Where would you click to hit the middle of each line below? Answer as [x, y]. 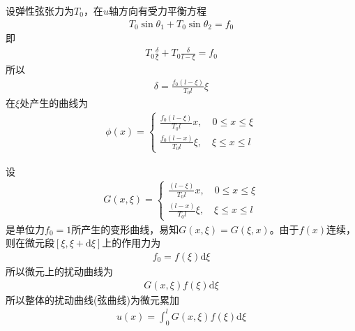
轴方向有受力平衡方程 [157, 10]
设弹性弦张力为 [40, 10]
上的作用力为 [131, 243]
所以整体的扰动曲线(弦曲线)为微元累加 [92, 299]
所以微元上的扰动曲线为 [59, 271]
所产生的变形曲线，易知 [125, 229]
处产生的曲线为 [54, 103]
